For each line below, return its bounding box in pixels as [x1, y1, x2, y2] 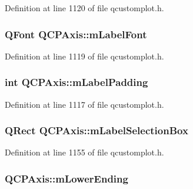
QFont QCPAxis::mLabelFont [5, 26, 147, 41]
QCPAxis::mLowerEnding [5, 171, 128, 185]
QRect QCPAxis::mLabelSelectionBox [5, 123, 188, 138]
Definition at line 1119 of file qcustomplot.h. [5, 49, 164, 62]
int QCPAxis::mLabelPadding [5, 75, 148, 89]
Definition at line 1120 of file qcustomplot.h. [5, 2, 164, 14]
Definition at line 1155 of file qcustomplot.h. [5, 146, 164, 158]
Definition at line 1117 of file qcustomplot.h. [5, 98, 164, 110]
